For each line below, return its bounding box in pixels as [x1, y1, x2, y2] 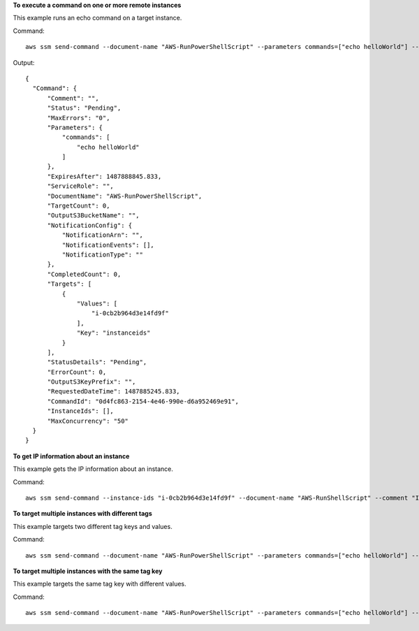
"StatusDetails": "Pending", [47, 358, 147, 366]
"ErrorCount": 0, [47, 368, 107, 376]
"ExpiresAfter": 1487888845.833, [47, 172, 162, 180]
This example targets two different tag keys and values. [13, 522, 172, 530]
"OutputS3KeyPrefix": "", [47, 378, 136, 386]
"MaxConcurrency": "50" [47, 416, 129, 425]
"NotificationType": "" [61, 250, 143, 259]
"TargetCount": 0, [47, 202, 110, 210]
